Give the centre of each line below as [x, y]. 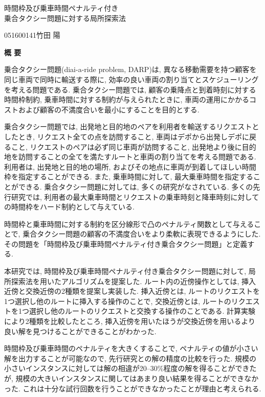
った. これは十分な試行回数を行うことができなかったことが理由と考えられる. [133, 388]
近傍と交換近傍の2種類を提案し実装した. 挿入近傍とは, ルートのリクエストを [132, 291]
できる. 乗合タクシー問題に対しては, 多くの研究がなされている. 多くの [136, 186]
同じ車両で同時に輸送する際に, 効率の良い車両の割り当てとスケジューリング [131, 79]
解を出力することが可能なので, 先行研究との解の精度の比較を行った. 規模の [130, 358]
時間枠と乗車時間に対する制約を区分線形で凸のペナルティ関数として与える [129, 224]
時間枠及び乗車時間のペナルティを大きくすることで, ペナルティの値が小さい [131, 348]
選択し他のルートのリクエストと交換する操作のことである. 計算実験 [142, 311]
